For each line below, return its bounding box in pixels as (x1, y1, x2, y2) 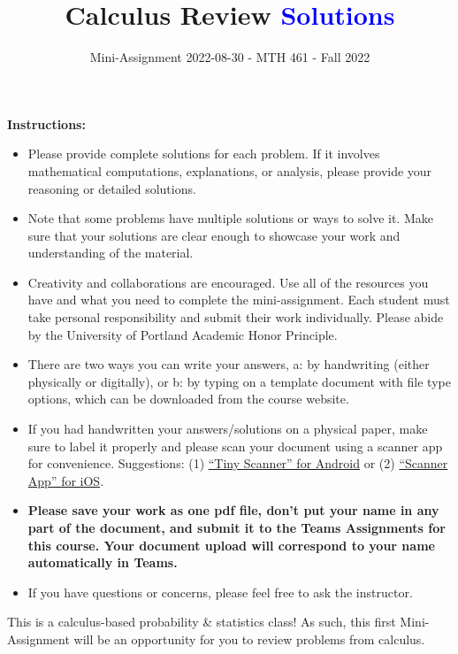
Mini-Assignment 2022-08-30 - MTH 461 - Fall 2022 (89, 48, 370, 66)
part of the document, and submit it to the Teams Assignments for (27, 519, 446, 536)
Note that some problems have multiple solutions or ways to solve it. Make (27, 209, 434, 227)
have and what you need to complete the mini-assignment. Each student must (27, 290, 450, 309)
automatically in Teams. (27, 553, 178, 572)
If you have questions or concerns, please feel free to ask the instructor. (27, 582, 413, 601)
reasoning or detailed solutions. (27, 179, 196, 197)
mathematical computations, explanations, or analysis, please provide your (27, 161, 432, 180)
